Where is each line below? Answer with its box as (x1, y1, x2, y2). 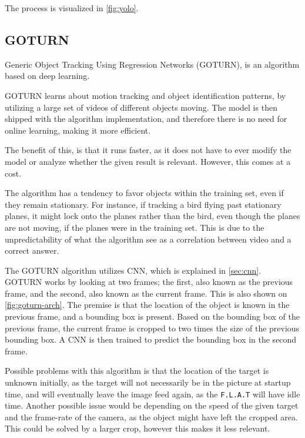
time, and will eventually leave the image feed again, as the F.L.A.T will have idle (5, 387, 300, 400)
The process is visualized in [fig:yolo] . (5, 2, 139, 14)
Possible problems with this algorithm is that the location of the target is (5, 364, 269, 377)
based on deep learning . (5, 69, 90, 82)
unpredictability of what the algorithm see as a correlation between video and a (5, 233, 291, 245)
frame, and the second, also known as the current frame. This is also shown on (5, 287, 287, 299)
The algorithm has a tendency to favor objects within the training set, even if (5, 187, 284, 199)
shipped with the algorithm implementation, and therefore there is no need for (5, 112, 287, 125)
